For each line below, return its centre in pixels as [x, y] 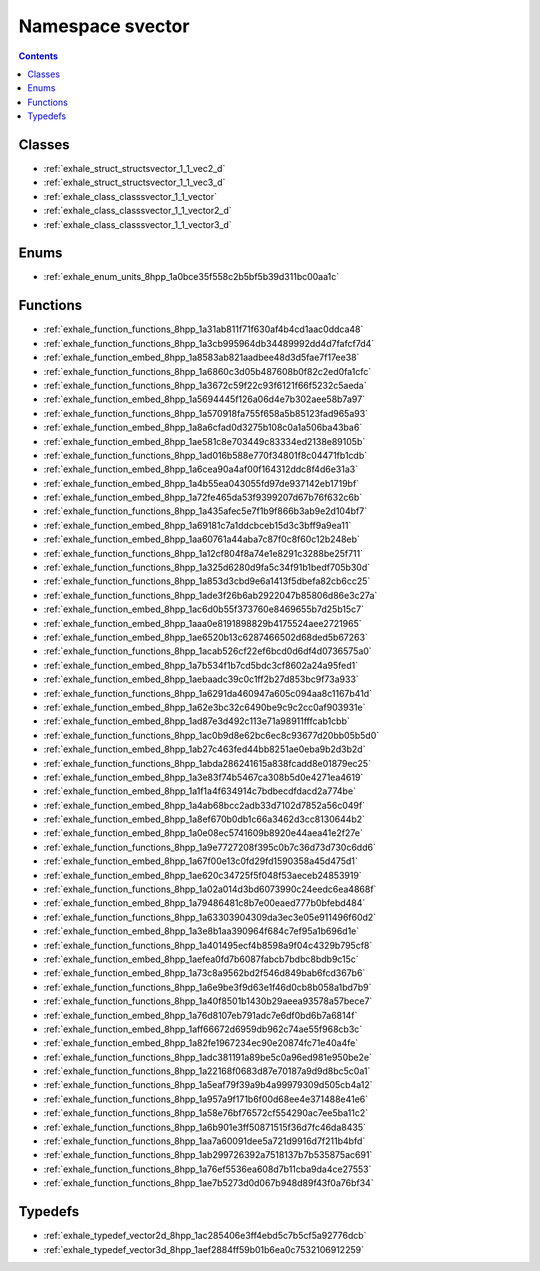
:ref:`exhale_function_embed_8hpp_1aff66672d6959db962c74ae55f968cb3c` [203, 1029]
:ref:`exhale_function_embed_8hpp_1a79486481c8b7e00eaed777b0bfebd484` [204, 903]
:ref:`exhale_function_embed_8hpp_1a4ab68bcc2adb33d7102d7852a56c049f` [204, 805]
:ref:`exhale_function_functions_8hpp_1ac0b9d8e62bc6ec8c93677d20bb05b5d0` [211, 735]
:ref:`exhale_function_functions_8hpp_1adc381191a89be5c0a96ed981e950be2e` [207, 1057]
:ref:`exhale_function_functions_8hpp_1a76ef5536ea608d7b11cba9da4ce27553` [207, 1169]
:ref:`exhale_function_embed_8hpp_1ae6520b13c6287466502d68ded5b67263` [206, 637]
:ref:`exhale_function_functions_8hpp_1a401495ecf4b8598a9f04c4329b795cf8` [208, 945]
